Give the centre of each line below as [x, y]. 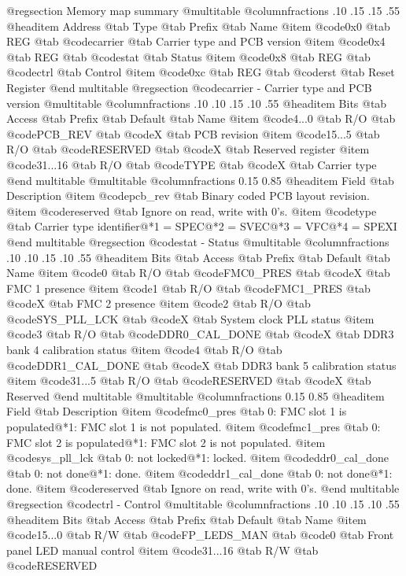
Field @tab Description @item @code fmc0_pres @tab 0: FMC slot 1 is [177, 411]
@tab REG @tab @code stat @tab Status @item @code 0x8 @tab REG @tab [188, 56]
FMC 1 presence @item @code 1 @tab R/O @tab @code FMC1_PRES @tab [188, 288]
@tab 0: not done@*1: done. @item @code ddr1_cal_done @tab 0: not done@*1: [199, 473]
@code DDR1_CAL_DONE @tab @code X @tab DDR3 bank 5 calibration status [201, 365]
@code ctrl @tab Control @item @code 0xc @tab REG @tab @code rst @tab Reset [201, 72]
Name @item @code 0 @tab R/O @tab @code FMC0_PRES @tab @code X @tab [198, 273]
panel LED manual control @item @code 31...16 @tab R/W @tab [162, 550]
